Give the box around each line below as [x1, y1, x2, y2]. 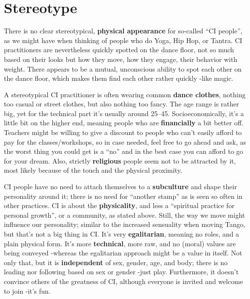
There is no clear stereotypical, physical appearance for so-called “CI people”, [4, 26, 243, 36]
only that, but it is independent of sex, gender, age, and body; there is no [4, 257, 228, 267]
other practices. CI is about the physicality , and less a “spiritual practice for [4, 200, 235, 210]
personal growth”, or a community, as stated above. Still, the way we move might [4, 209, 245, 220]
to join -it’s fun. [4, 285, 51, 296]
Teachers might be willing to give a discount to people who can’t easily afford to [4, 127, 242, 137]
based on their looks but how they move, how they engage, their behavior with [4, 54, 237, 64]
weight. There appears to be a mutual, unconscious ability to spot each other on [4, 63, 242, 74]
